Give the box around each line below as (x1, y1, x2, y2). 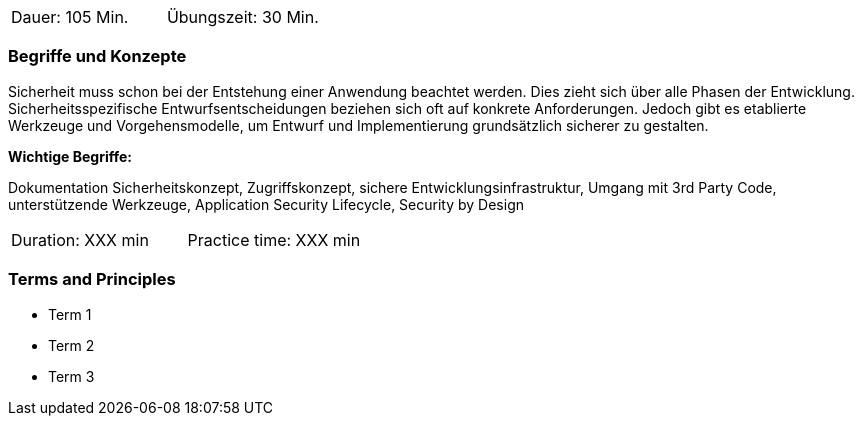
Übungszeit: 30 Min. (166, 7, 319, 27)
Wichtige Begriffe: (8, 147, 132, 165)
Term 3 (48, 367, 95, 385)
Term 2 (48, 336, 95, 354)
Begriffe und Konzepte (8, 46, 187, 67)
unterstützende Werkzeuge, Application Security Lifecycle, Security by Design (8, 195, 524, 213)
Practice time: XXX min (187, 229, 361, 250)
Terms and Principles (8, 269, 176, 290)
